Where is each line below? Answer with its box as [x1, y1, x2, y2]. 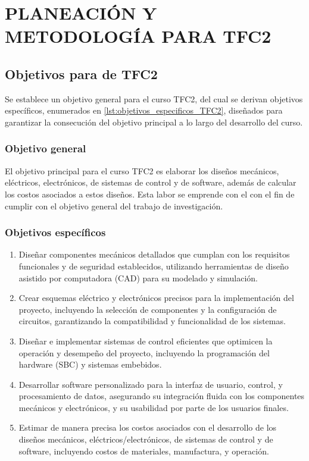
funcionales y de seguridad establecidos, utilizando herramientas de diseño [18, 259, 289, 272]
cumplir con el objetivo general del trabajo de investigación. [5, 199, 223, 212]
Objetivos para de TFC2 [5, 64, 158, 83]
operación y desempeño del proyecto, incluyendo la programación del [18, 346, 270, 359]
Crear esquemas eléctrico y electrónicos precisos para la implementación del [18, 291, 294, 304]
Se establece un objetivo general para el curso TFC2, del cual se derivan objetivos [5, 92, 303, 105]
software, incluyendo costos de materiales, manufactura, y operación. [18, 444, 269, 457]
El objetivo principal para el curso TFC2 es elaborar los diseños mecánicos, [5, 164, 279, 177]
